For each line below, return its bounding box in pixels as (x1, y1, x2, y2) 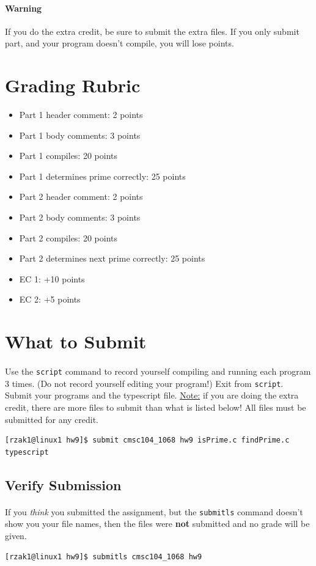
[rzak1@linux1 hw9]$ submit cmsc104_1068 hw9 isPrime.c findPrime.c (5, 436, 290, 445)
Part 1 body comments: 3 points (19, 128, 141, 141)
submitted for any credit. (5, 413, 99, 425)
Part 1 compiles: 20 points (19, 149, 118, 162)
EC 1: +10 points (19, 272, 85, 285)
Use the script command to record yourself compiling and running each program (5, 365, 311, 378)
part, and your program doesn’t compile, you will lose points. (5, 37, 234, 50)
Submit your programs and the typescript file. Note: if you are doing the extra (5, 389, 299, 402)
